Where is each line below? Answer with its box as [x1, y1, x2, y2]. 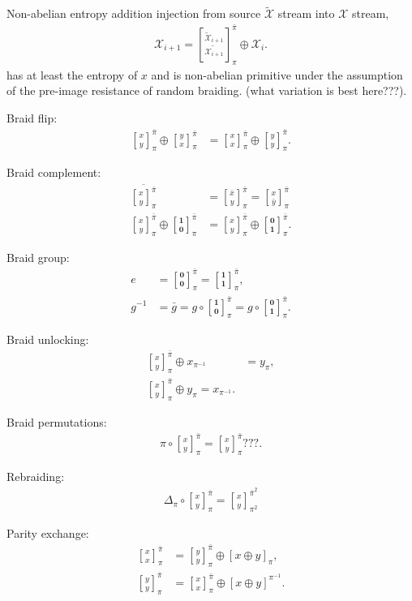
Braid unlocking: [6, 331, 89, 348]
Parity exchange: [6, 525, 89, 542]
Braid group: [6, 248, 70, 265]
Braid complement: [6, 164, 101, 181]
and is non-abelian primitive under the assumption [151, 66, 403, 83]
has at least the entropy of [6, 66, 138, 83]
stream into [277, 5, 335, 22]
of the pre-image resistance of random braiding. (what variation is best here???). [6, 82, 407, 99]
